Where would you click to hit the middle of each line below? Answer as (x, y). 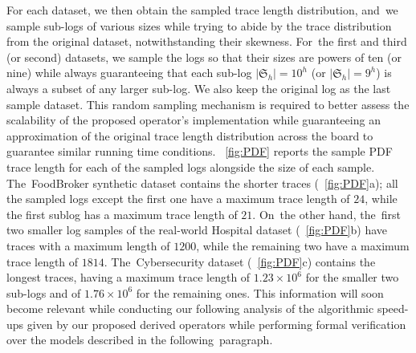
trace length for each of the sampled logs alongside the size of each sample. (191, 166)
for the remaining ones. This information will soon (260, 292)
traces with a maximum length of (88, 245)
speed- (393, 308)
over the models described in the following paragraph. (140, 340)
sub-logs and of (44, 292)
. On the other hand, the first (326, 214)
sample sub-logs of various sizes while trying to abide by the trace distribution (199, 25)
